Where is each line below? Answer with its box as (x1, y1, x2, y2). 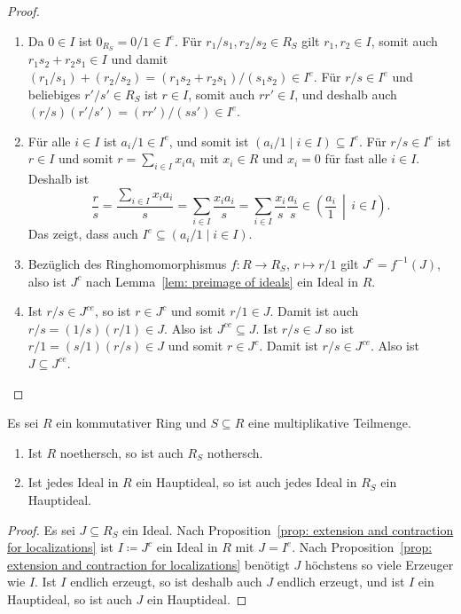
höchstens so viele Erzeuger (304, 555, 454, 573)
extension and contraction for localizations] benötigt (7, 555, 290, 573)
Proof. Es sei (7, 520, 75, 539)
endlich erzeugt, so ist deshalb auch (70, 572, 262, 591)
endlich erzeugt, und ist (277, 572, 405, 591)
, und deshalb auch (294, 84, 397, 103)
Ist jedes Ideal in (27, 473, 119, 492)
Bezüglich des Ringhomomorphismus (27, 254, 227, 272)
